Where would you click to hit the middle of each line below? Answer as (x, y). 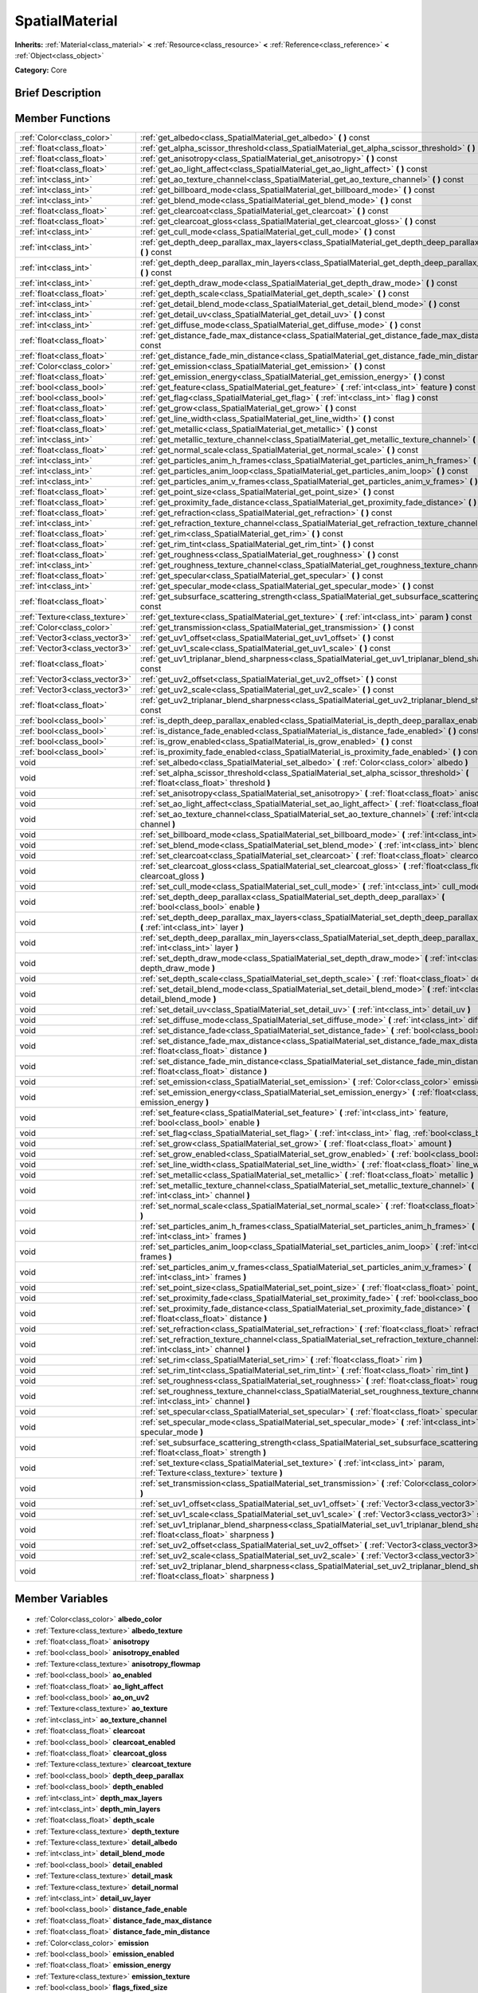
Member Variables (61, 1598)
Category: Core (41, 70)
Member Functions (63, 118)
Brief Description (58, 93)
